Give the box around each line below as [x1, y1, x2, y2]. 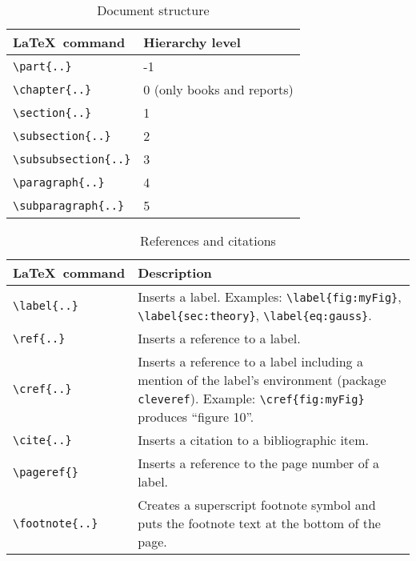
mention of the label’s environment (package [138, 371, 386, 389]
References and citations [140, 231, 276, 250]
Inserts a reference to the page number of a [138, 454, 379, 472]
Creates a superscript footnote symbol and [138, 495, 376, 514]
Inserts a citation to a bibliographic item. [138, 431, 369, 449]
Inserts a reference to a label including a [138, 352, 363, 371]
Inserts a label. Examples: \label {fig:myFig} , [138, 287, 402, 306]
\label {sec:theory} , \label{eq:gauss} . [138, 306, 372, 324]
